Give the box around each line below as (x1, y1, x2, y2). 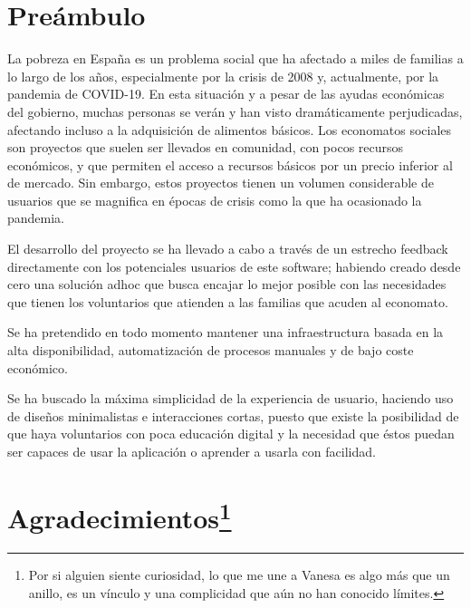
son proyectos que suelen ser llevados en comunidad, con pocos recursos (7, 138, 404, 157)
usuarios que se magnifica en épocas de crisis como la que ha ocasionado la (7, 190, 422, 209)
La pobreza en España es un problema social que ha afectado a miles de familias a (7, 49, 464, 68)
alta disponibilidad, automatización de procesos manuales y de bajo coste (7, 341, 414, 360)
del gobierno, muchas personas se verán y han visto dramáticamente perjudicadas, (7, 101, 463, 121)
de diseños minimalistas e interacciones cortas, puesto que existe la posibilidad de (7, 406, 459, 425)
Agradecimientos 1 (7, 495, 232, 536)
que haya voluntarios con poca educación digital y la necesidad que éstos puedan (7, 424, 455, 443)
